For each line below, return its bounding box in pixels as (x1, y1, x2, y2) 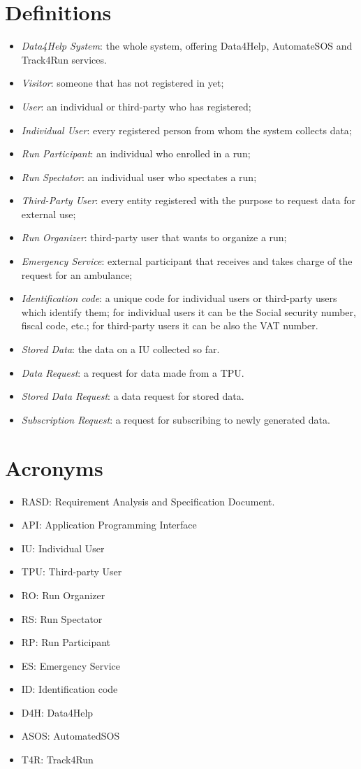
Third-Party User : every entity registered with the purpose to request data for (21, 193, 356, 208)
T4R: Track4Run (21, 752, 94, 767)
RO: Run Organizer (21, 587, 105, 602)
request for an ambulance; (21, 267, 133, 282)
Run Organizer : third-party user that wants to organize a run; (21, 230, 287, 245)
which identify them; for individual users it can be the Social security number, (21, 304, 356, 319)
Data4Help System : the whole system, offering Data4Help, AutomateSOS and (21, 38, 353, 53)
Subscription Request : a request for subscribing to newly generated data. (21, 412, 330, 426)
